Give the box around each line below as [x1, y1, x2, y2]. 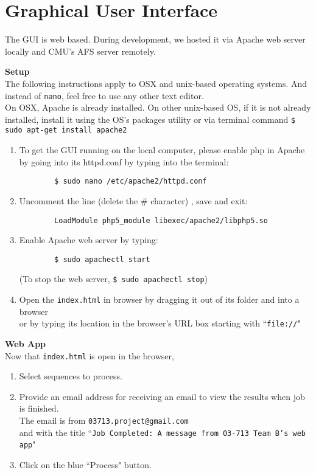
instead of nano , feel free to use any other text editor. [5, 89, 204, 102]
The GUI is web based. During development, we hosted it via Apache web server [5, 33, 306, 46]
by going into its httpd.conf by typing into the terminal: [19, 155, 229, 168]
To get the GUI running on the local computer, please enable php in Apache [19, 143, 305, 156]
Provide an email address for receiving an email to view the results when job [19, 390, 305, 402]
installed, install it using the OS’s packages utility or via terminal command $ [5, 112, 296, 125]
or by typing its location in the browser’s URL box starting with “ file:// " [19, 317, 301, 330]
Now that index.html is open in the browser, [5, 349, 174, 362]
